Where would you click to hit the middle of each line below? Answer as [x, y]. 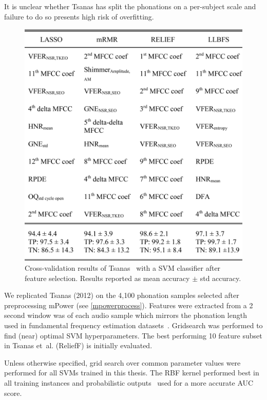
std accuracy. [221, 278]
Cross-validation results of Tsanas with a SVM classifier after [123, 268]
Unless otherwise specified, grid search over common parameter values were [122, 362]
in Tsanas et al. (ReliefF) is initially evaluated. [78, 345]
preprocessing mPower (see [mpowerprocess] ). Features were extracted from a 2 [129, 305]
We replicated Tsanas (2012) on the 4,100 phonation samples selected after [122, 295]
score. [13, 393]
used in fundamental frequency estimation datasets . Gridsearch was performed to [133, 325]
